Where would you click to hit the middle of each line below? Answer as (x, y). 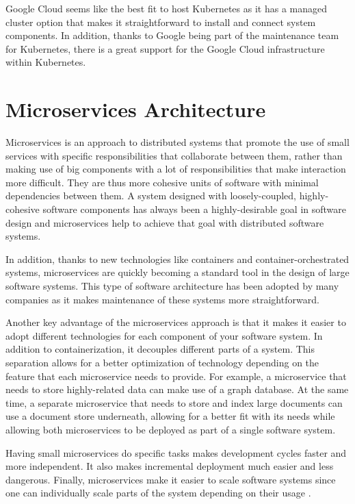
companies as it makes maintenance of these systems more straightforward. (162, 299)
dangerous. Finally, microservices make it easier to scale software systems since (171, 479)
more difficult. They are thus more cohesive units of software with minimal (162, 182)
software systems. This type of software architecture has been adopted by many (172, 286)
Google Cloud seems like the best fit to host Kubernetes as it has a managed (167, 8)
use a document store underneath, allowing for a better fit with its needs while (170, 416)
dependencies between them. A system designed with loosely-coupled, (151, 196)
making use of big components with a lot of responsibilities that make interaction (176, 169)
